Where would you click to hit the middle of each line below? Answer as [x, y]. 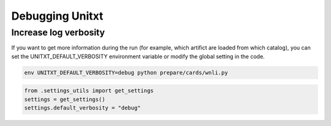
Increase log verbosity [58, 32]
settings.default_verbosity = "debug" [82, 108]
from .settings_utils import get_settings [89, 91]
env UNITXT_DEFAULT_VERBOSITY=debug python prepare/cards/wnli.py [126, 72]
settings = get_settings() [65, 99]
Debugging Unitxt [57, 16]
